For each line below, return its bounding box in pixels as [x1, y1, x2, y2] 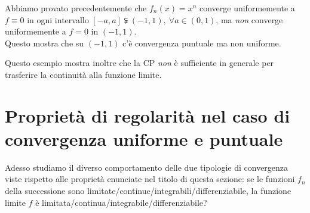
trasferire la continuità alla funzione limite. [5, 68, 162, 80]
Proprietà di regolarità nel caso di [5, 103, 290, 127]
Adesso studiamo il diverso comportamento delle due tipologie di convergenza [5, 161, 288, 173]
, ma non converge [216, 13, 283, 26]
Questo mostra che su [5, 36, 84, 49]
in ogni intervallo [27, 13, 89, 26]
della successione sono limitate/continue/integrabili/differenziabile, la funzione [5, 184, 291, 197]
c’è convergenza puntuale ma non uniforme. [122, 36, 281, 49]
